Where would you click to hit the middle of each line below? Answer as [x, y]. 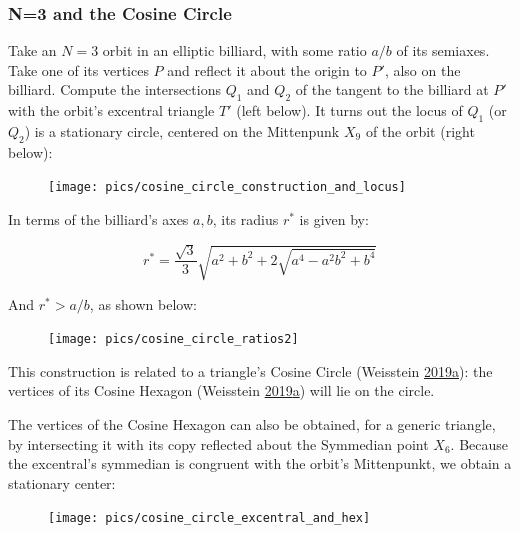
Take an [32, 50]
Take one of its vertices [78, 69]
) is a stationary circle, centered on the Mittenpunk [182, 131]
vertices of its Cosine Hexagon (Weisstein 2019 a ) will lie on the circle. [221, 390]
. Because [479, 443]
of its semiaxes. [443, 50]
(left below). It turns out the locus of [349, 110]
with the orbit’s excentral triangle [111, 110]
